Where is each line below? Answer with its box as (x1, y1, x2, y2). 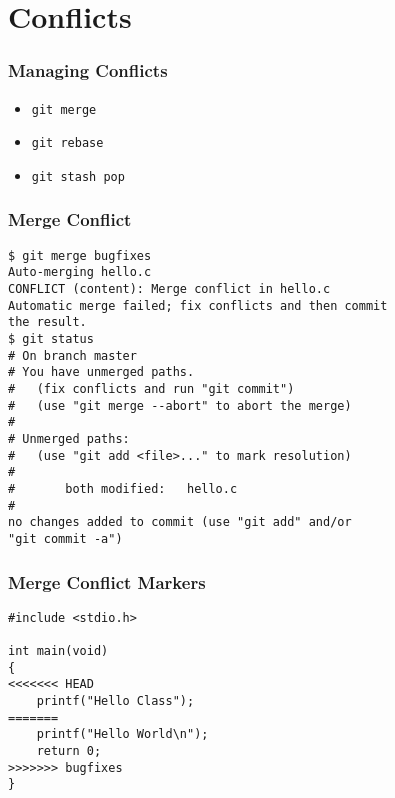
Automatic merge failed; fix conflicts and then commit (8, 298, 388, 313)
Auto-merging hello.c (8, 265, 152, 280)
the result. (8, 315, 87, 330)
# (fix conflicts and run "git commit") (8, 382, 295, 397)
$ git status (8, 332, 94, 347)
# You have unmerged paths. (8, 365, 195, 380)
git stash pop (31, 169, 125, 184)
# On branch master (8, 348, 137, 363)
